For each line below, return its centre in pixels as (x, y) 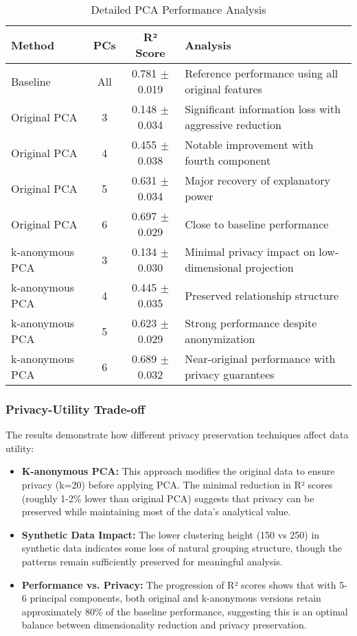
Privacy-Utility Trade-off (75, 409)
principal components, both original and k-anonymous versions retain (175, 598)
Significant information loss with (263, 109)
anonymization (220, 339)
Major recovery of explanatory (257, 180)
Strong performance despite (251, 323)
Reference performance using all (262, 73)
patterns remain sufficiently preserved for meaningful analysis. (152, 561)
